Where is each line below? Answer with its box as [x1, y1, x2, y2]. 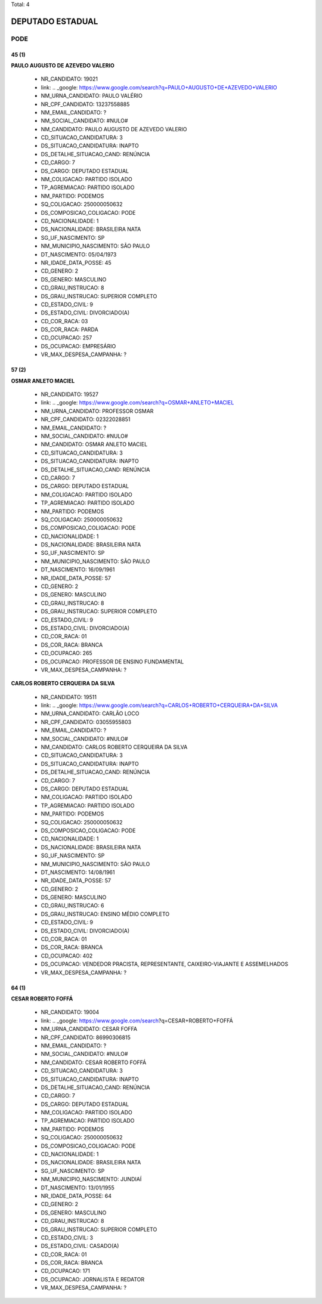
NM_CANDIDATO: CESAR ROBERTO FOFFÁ [41, 1059, 147, 1066]
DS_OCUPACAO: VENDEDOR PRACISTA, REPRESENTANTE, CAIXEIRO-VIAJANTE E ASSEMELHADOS [41, 960, 289, 968]
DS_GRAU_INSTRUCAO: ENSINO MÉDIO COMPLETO [41, 910, 170, 917]
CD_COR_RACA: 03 [41, 317, 88, 325]
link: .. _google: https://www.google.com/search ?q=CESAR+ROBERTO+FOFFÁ [41, 1017, 233, 1024]
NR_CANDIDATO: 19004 [41, 1009, 100, 1016]
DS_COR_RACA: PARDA [41, 326, 98, 333]
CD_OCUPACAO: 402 [41, 952, 93, 959]
